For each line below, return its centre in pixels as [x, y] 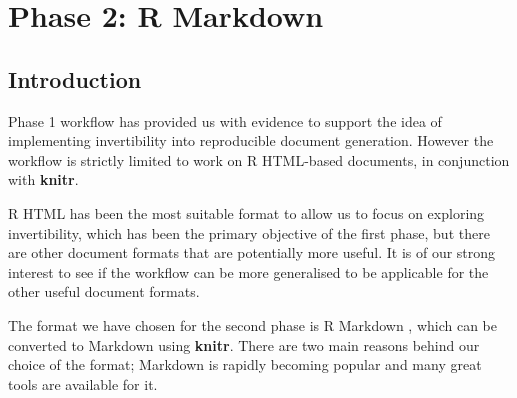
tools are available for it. [83, 383]
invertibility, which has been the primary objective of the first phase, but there [249, 232]
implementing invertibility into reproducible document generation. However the [251, 140]
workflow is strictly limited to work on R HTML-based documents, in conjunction [259, 159]
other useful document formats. [104, 291]
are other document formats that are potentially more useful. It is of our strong [252, 252]
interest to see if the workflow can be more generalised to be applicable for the [248, 271]
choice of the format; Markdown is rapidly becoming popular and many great [245, 364]
